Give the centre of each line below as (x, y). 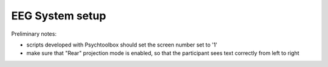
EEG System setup (59, 16)
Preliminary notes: (34, 34)
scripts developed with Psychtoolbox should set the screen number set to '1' (122, 45)
